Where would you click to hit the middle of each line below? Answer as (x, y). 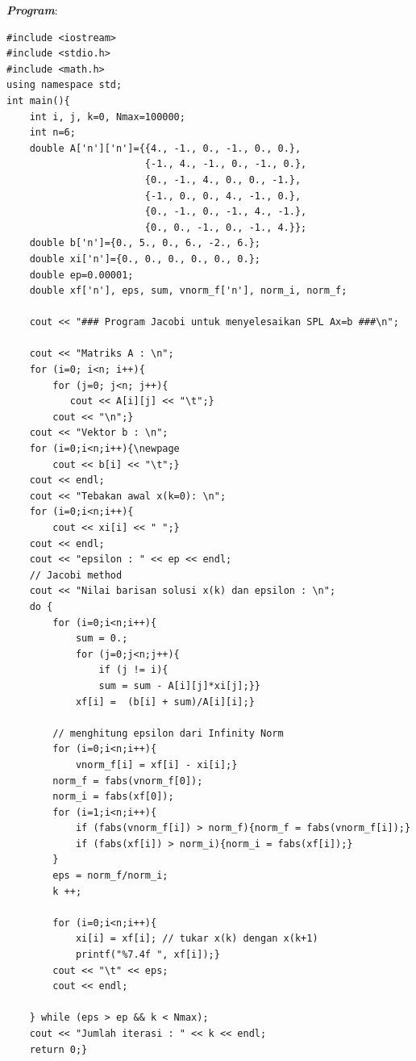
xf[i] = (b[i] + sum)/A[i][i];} (165, 702)
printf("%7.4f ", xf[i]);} (148, 955)
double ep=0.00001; (81, 275)
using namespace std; (64, 85)
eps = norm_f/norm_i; (110, 876)
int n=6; (52, 133)
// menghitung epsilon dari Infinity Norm (168, 733)
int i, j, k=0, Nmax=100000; (107, 117)
